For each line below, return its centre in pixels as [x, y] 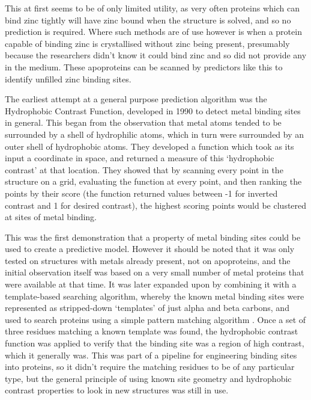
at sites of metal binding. [51, 217]
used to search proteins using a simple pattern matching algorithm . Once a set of [155, 319]
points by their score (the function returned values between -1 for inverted [141, 193]
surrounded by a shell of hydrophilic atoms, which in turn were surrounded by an [155, 134]
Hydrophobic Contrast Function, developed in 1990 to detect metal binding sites [153, 110]
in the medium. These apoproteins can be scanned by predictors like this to [144, 66]
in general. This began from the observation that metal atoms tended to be [143, 122]
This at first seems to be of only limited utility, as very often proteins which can [152, 8]
